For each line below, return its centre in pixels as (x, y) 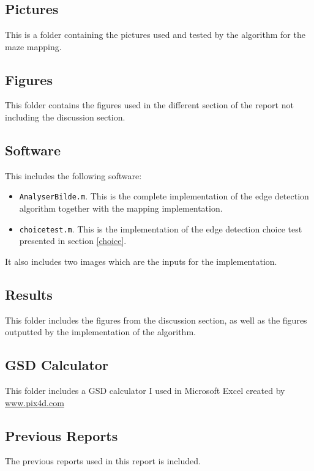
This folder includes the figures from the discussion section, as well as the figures (156, 320)
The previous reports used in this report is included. (103, 461)
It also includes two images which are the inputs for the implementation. (141, 261)
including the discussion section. (65, 117)
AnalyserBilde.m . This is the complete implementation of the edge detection (164, 196)
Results (29, 294)
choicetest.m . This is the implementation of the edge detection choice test (161, 228)
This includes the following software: (73, 175)
